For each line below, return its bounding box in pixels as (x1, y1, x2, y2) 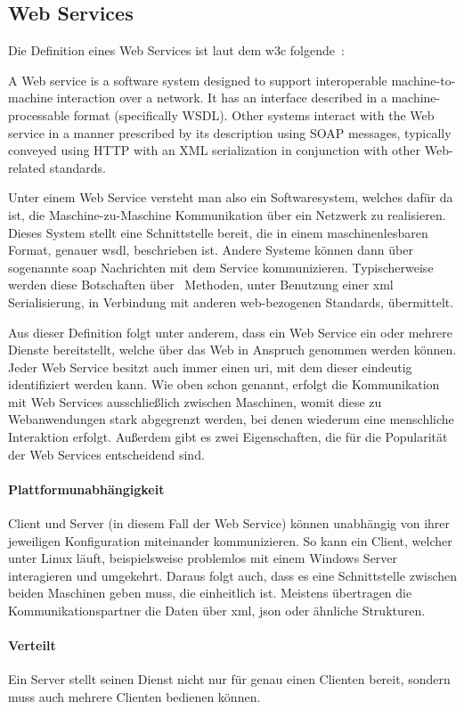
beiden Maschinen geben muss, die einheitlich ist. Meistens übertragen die (8, 583, 412, 602)
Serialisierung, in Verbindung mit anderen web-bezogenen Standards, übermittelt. (8, 292, 454, 311)
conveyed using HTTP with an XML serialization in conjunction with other (8, 141, 421, 159)
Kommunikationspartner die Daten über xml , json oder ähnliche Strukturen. (8, 601, 426, 620)
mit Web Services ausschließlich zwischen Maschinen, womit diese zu (8, 392, 382, 411)
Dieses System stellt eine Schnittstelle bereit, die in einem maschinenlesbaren (8, 223, 428, 241)
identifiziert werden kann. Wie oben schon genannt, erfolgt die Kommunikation (8, 375, 440, 394)
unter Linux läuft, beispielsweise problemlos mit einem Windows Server (8, 549, 398, 567)
